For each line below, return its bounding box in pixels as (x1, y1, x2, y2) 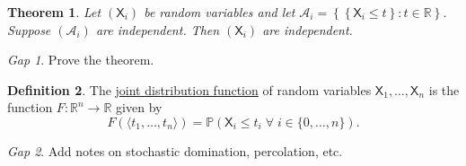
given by (116, 98, 163, 117)
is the (428, 80, 460, 99)
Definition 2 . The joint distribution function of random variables (7, 80, 372, 99)
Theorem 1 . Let (7, 3, 101, 21)
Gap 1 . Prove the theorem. (7, 50, 154, 69)
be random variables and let (144, 3, 295, 21)
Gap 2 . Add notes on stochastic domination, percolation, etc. (7, 141, 343, 160)
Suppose (7, 20, 51, 39)
